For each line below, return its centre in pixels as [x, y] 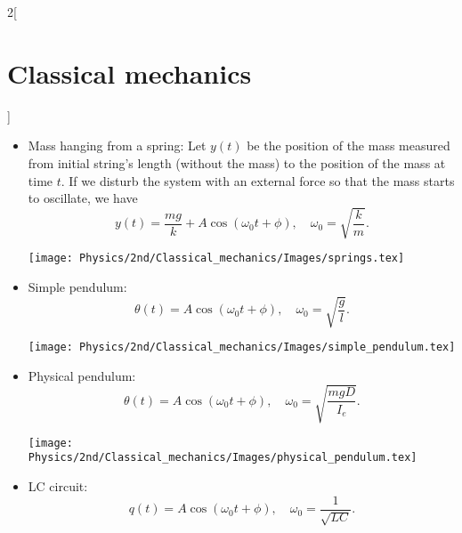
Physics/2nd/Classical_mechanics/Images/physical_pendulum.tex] [223, 458]
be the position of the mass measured [349, 145]
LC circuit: [58, 486]
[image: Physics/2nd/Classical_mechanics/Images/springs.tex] [216, 258]
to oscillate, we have [83, 198]
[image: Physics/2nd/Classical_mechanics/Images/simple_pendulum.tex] [242, 347]
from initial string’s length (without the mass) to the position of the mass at [237, 162]
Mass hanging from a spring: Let [117, 145]
